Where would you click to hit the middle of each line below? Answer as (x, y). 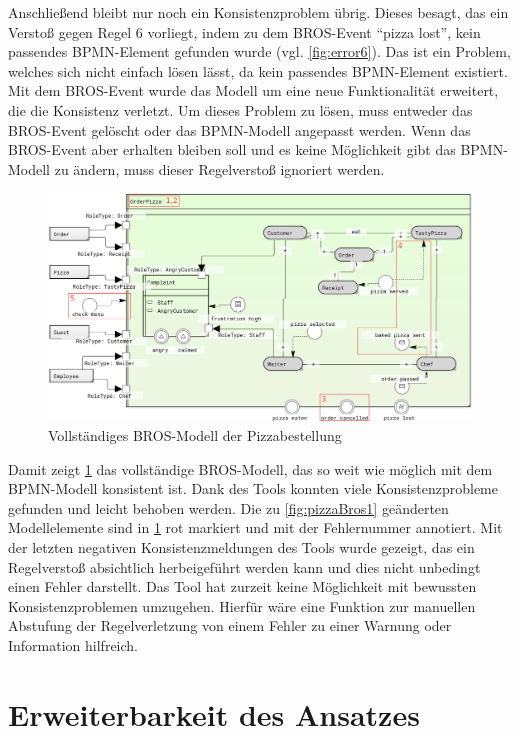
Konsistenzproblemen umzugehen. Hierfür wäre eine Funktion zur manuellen (242, 605)
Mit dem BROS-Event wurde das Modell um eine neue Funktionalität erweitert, (253, 90)
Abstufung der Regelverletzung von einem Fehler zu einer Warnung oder (230, 625)
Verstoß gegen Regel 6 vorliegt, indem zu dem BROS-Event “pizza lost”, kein (244, 31)
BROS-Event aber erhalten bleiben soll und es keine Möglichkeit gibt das (232, 149)
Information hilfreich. (73, 645)
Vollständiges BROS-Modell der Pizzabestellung (195, 435)
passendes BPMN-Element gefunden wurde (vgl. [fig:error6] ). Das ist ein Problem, (259, 51)
